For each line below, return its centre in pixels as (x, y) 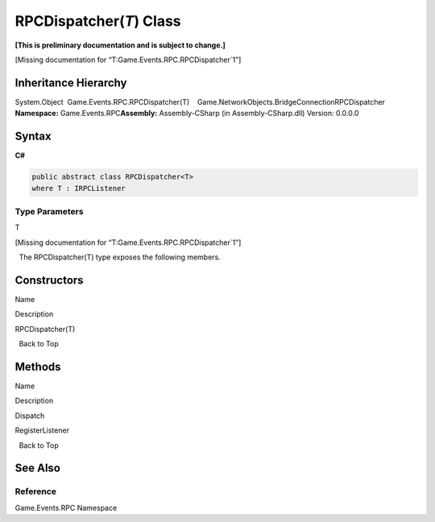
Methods (38, 367)
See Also (37, 468)
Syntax (33, 137)
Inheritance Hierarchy (71, 83)
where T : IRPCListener (79, 188)
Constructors (49, 280)
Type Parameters (49, 211)
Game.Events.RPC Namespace (66, 507)
